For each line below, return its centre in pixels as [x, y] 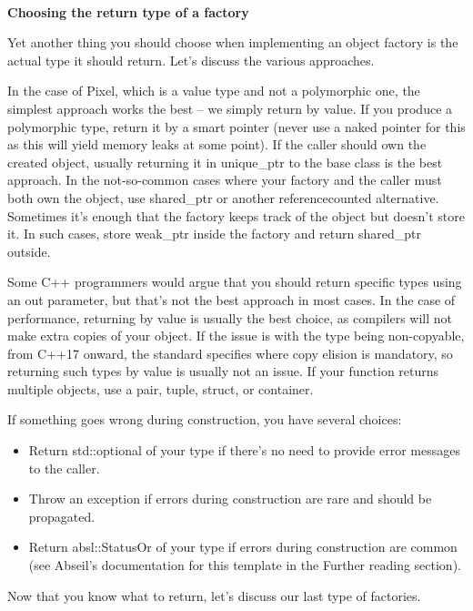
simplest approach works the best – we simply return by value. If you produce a [230, 108]
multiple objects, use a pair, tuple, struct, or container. [161, 388]
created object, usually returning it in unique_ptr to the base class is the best [225, 162]
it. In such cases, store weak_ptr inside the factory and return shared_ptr [214, 234]
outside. [29, 251]
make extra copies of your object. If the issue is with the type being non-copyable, [236, 336]
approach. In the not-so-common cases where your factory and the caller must [225, 180]
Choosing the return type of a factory [128, 11]
